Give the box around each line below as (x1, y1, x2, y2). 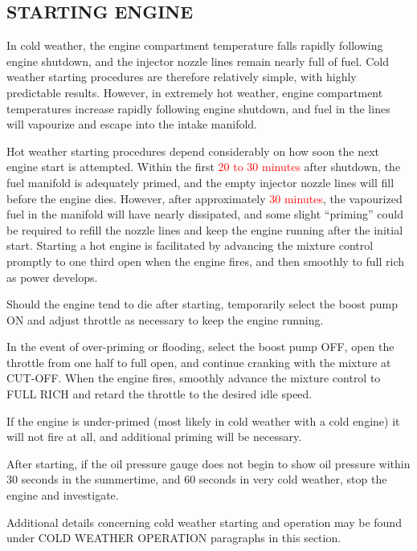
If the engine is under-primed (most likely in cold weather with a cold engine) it (6, 412, 400, 429)
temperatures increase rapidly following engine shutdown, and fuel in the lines (6, 100, 390, 116)
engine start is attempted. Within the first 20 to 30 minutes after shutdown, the (6, 158, 401, 175)
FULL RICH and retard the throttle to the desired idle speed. (6, 386, 313, 402)
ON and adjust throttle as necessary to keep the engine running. (6, 311, 324, 328)
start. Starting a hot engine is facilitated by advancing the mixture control (6, 237, 374, 254)
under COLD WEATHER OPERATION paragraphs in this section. (6, 529, 341, 546)
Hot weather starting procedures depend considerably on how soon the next (6, 142, 380, 159)
